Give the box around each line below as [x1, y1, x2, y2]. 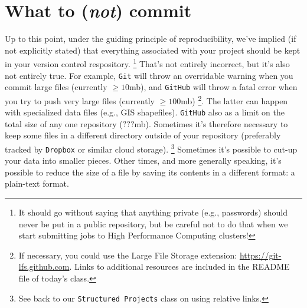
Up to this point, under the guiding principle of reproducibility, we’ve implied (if [5, 32, 296, 45]
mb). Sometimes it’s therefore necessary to [134, 117, 288, 130]
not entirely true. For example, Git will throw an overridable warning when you [5, 69, 293, 81]
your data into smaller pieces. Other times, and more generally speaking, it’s [5, 154, 282, 167]
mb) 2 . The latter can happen [181, 92, 288, 107]
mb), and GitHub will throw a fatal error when [129, 81, 298, 93]
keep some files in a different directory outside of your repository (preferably [5, 129, 281, 141]
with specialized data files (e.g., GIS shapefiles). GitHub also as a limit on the [5, 106, 285, 118]
